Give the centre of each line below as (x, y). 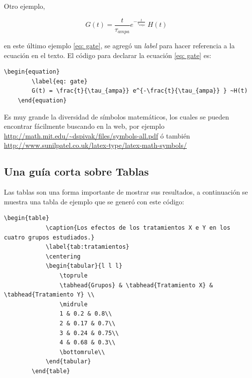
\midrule (73, 304)
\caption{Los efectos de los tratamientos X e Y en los (138, 228)
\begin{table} (27, 218)
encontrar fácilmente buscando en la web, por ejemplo (84, 126)
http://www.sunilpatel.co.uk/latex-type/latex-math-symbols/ (95, 145)
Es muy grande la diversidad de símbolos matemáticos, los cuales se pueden (117, 116)
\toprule (73, 276)
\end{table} (51, 371)
